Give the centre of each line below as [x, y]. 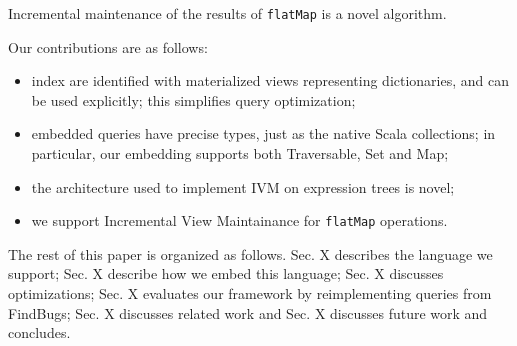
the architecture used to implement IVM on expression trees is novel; [243, 186]
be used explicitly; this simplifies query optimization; [193, 99]
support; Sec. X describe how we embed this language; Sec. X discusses [226, 273]
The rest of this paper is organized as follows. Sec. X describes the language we [250, 253]
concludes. [39, 332]
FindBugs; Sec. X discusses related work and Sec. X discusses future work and [248, 312]
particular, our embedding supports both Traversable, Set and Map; [240, 153]
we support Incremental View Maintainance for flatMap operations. [239, 220]
